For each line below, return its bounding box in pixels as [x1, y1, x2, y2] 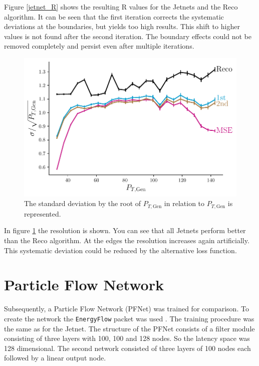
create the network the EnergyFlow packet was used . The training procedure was [4, 313, 254, 323]
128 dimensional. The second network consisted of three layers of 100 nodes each [4, 342, 251, 353]
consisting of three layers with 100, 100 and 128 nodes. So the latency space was [4, 333, 250, 343]
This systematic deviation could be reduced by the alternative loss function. [4, 245, 237, 255]
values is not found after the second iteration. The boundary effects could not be [4, 31, 251, 41]
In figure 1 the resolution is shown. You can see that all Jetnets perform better [4, 225, 246, 236]
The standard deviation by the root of [24, 198, 141, 209]
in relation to [164, 198, 205, 209]
